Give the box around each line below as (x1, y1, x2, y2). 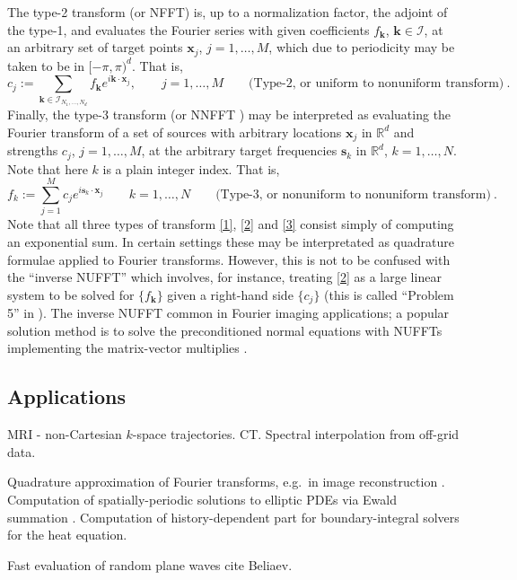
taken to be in (7, 56, 84, 75)
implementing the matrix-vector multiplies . (7, 338, 248, 357)
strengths (7, 141, 58, 160)
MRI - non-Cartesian (7, 425, 122, 444)
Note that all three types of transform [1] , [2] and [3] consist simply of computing (7, 215, 454, 233)
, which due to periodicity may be (268, 38, 455, 57)
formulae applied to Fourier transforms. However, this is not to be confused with (7, 250, 451, 268)
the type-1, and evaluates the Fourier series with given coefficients (7, 20, 370, 39)
